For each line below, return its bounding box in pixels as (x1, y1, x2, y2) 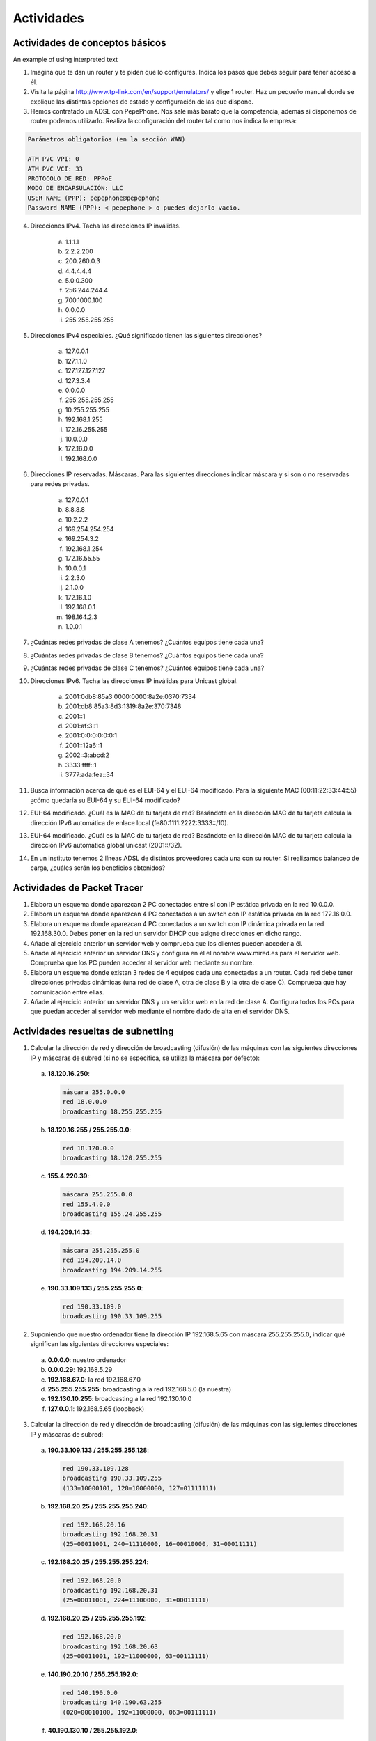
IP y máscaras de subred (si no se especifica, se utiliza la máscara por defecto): (30, 1054, 260, 1062)
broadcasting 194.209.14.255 (62, 1266, 162, 1274)
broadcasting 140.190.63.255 (62, 1699, 162, 1706)
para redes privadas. (30, 480, 90, 488)
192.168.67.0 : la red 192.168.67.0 (47, 1375, 141, 1384)
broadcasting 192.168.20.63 (62, 1642, 158, 1650)
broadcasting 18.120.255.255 (62, 1154, 162, 1162)
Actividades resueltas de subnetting (13, 1026, 174, 1038)
